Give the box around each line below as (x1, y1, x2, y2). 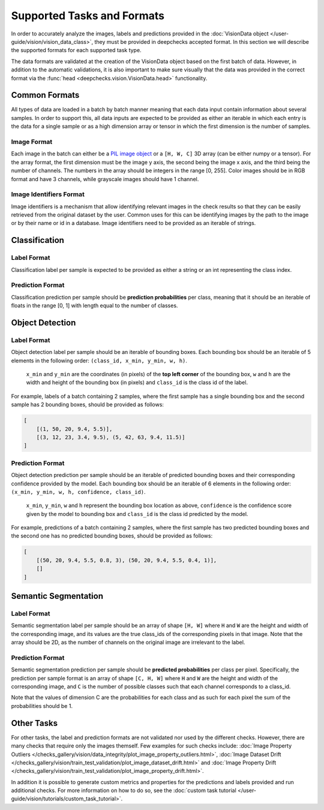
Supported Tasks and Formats (11, 9, 165, 22)
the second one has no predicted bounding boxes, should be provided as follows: (11, 532, 213, 539)
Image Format (11, 137, 53, 146)
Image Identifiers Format (11, 190, 85, 199)
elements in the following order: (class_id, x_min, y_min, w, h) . (11, 357, 187, 364)
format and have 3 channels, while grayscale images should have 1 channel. (11, 175, 199, 182)
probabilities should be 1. (11, 702, 73, 709)
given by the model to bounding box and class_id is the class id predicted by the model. (26, 510, 248, 517)
